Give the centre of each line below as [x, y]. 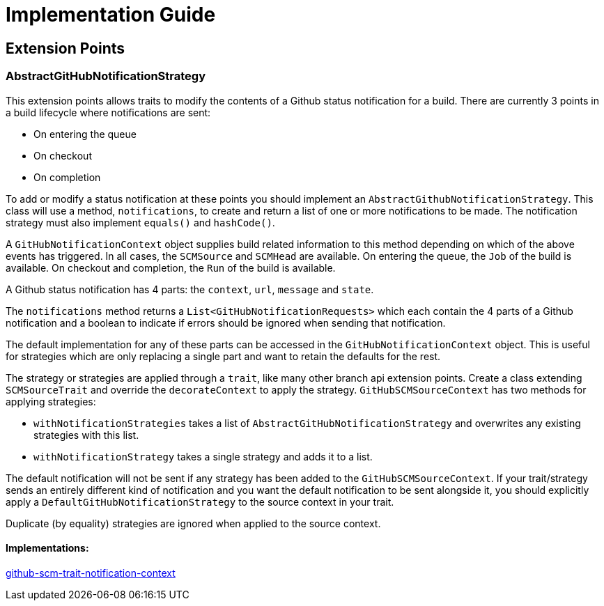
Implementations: [47, 548]
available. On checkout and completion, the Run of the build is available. [171, 267]
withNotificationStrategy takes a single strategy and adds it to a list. [203, 456]
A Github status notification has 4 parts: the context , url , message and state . [190, 289]
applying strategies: [51, 401]
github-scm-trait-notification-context [91, 573]
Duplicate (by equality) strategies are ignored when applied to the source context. [193, 523]
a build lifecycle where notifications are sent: [108, 112]
